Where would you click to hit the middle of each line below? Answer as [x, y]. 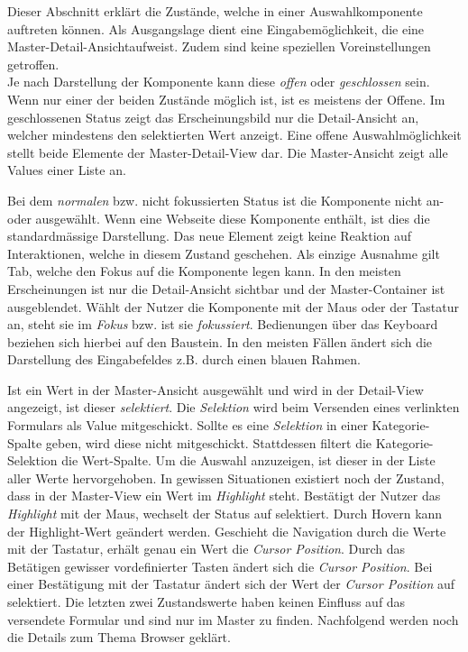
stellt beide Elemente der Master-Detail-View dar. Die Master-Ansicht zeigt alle [228, 152]
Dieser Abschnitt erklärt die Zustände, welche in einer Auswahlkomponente [215, 11]
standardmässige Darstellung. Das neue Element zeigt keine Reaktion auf [210, 236]
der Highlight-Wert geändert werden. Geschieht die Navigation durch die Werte [227, 531]
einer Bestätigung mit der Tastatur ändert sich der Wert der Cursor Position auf [231, 584]
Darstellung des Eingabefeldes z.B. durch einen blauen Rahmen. [184, 359]
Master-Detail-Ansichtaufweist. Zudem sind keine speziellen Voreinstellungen [219, 46]
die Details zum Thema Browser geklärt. [119, 637]
